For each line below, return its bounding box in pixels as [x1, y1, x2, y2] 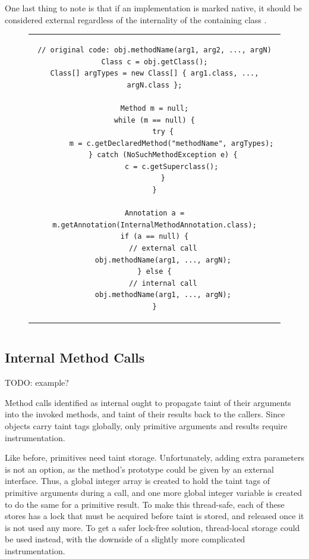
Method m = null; [120, 104, 189, 113]
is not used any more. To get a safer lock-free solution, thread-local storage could [5, 521, 300, 533]
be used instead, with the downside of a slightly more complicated [5, 533, 245, 545]
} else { [137, 267, 172, 276]
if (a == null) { [120, 232, 189, 241]
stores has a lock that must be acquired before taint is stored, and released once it [5, 510, 304, 522]
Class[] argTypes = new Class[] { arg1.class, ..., [50, 69, 259, 78]
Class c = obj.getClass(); [101, 57, 208, 66]
